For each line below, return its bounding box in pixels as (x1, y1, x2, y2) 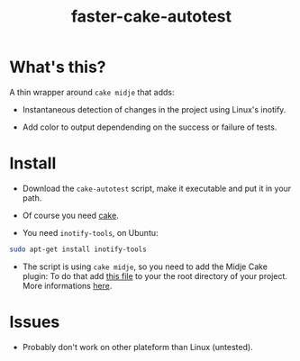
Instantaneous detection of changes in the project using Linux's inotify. (22, 104, 286, 114)
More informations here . (22, 280, 113, 291)
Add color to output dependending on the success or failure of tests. (22, 122, 277, 132)
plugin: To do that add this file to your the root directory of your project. (22, 270, 288, 281)
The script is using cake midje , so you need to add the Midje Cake (22, 261, 268, 272)
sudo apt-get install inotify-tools (9, 245, 147, 254)
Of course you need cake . (22, 210, 119, 221)
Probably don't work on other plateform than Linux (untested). (22, 341, 254, 352)
